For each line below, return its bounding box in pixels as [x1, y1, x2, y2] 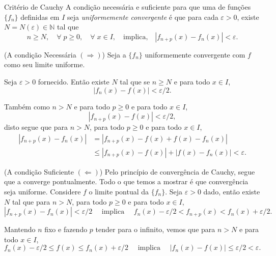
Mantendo [4, 224, 36, 235]
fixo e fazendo [44, 224, 88, 235]
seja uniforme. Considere [4, 186, 81, 196]
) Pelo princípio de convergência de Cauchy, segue [99, 166, 255, 177]
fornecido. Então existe [38, 76, 109, 87]
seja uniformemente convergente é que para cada [67, 11, 218, 22]
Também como [4, 101, 50, 111]
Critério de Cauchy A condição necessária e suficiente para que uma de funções [4, 2, 251, 12]
